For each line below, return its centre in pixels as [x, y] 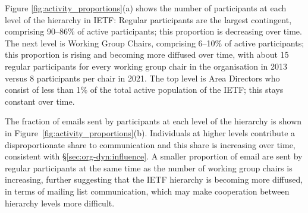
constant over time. [40, 101]
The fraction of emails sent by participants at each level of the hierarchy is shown [153, 121]
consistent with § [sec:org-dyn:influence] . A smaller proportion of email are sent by [154, 156]
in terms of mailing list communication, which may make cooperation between [147, 191]
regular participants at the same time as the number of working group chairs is [149, 167]
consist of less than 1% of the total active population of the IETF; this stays [144, 90]
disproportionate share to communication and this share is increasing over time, [150, 144]
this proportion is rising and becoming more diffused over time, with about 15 [147, 54]
